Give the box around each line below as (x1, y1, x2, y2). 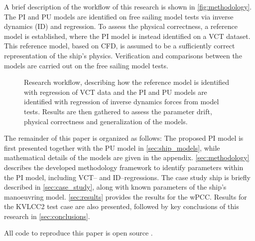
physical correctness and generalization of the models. (24, 116, 188, 126)
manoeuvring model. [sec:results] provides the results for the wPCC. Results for (4, 191, 247, 202)
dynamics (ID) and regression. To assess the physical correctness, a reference (4, 21, 238, 31)
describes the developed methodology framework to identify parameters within (4, 162, 244, 172)
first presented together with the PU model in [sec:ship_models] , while (4, 142, 220, 153)
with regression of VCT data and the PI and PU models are (24, 86, 207, 97)
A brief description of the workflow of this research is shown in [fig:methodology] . (4, 1, 252, 11)
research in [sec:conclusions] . (4, 211, 90, 221)
